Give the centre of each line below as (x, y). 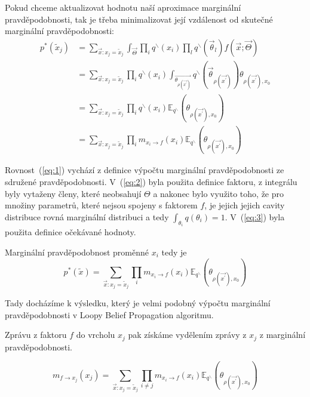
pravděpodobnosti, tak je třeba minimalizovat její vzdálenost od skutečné (139, 19)
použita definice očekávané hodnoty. (70, 232)
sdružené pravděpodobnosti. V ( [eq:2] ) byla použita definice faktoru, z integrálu (151, 182)
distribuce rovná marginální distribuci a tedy (87, 216)
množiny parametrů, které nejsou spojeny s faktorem (101, 205)
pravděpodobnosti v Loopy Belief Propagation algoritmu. (109, 314)
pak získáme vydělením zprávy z (187, 335)
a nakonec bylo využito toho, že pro (219, 193)
